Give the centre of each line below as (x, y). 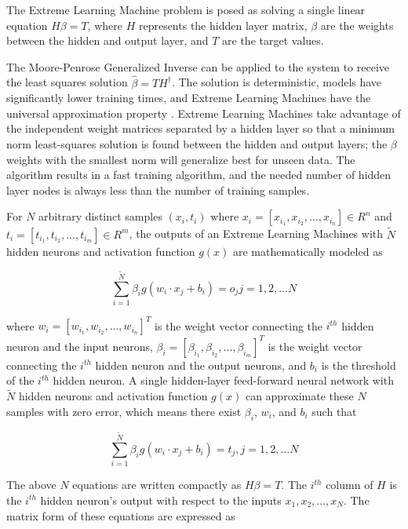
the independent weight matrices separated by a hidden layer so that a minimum (200, 128)
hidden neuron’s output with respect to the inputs (161, 500)
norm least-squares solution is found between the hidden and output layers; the (197, 143)
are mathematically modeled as (308, 251)
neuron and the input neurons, (80, 346)
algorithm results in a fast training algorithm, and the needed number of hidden (199, 175)
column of (350, 485)
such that (334, 411)
